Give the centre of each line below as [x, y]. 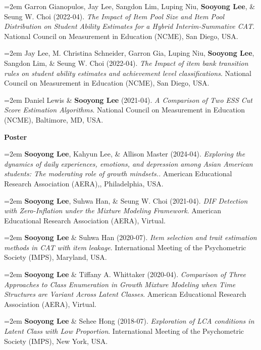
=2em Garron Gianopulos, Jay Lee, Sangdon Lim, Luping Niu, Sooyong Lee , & [130, 6]
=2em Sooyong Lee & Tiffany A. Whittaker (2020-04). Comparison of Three [125, 274]
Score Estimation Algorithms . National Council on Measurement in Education [125, 110]
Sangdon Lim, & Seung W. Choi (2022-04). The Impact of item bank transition [126, 63]
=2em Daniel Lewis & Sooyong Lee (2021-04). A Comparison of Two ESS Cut [128, 100]
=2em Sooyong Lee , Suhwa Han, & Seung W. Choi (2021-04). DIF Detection [126, 200]
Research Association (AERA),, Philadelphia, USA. [84, 183]
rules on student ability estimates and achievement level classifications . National [128, 73]
